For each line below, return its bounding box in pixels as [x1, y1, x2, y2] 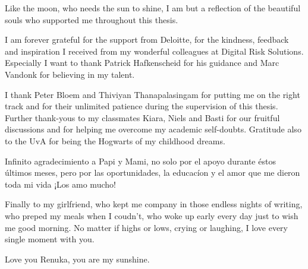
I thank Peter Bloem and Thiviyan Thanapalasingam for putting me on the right [5, 88, 300, 100]
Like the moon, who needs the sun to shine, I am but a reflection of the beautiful [5, 2, 301, 14]
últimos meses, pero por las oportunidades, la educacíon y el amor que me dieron [5, 166, 300, 179]
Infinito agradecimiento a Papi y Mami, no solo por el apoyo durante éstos [5, 154, 276, 167]
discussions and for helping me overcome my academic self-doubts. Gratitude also [5, 123, 301, 135]
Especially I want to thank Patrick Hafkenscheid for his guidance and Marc [5, 56, 279, 69]
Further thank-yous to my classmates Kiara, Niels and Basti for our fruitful [5, 111, 280, 124]
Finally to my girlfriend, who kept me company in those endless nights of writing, [5, 198, 303, 210]
